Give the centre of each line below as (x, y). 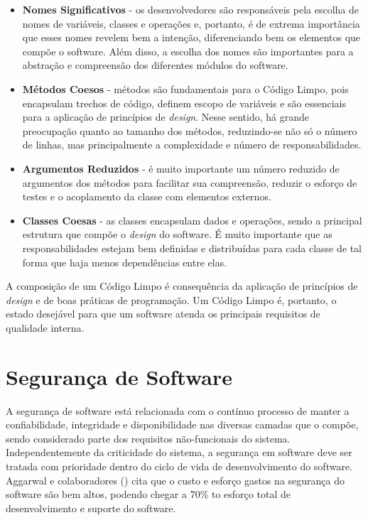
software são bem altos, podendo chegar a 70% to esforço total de (148, 494)
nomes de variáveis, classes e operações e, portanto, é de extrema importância (191, 23)
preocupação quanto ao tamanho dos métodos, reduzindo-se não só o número (190, 130)
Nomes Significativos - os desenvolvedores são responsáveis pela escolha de (190, 9)
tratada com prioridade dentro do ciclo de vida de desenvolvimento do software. (179, 466)
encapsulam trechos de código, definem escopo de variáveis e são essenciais (184, 103)
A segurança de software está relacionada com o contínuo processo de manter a (178, 410)
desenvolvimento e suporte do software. (91, 508)
